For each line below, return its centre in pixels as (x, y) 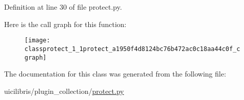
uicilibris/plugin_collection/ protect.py (64, 91)
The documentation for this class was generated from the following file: (115, 74)
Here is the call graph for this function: (65, 24)
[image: (38, 41)
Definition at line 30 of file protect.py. (63, 7)
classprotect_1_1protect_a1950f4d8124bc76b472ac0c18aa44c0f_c (132, 49)
